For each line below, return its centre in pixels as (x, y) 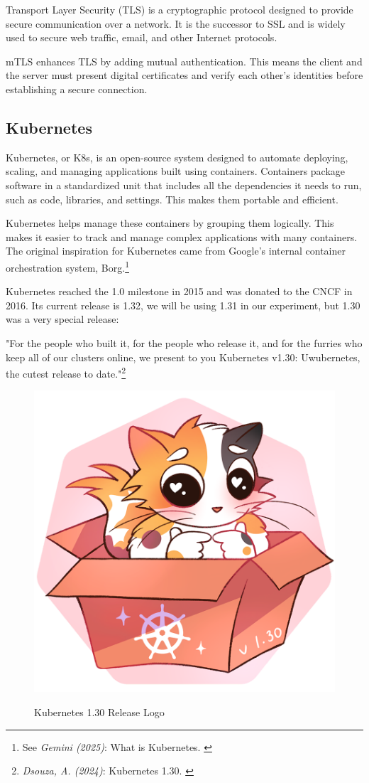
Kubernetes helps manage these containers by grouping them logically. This (170, 223)
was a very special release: (62, 319)
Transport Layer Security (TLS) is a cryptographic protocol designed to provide (180, 9)
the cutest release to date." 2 (66, 372)
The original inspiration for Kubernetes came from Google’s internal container (176, 251)
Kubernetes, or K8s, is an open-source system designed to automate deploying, (177, 157)
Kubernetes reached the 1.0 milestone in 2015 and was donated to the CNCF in (179, 291)
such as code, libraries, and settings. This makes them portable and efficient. (172, 199)
